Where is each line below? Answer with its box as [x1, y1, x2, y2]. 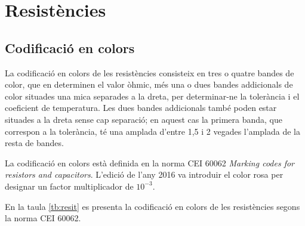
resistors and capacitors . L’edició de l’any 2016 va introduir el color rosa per [5, 168, 284, 181]
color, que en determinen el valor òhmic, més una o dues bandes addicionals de [5, 78, 293, 91]
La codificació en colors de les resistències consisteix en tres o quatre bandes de [5, 66, 294, 79]
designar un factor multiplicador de [5, 179, 134, 192]
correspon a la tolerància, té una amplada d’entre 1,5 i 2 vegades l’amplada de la [5, 125, 300, 137]
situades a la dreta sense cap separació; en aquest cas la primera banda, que [5, 113, 282, 125]
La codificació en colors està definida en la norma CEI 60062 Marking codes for [5, 156, 295, 169]
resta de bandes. [5, 137, 64, 149]
